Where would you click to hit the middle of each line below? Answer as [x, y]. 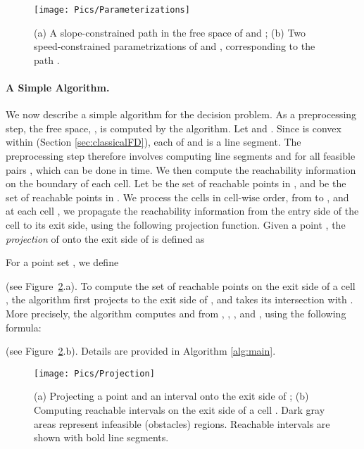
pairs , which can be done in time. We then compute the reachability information [181, 169]
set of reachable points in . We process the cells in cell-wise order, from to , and [177, 197]
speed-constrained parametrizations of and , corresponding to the [175, 46]
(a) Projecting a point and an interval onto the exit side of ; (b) [171, 396]
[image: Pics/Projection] [94, 373]
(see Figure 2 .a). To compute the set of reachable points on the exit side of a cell [181, 285]
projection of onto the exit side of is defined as [105, 238]
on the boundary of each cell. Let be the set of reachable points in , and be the [176, 183]
